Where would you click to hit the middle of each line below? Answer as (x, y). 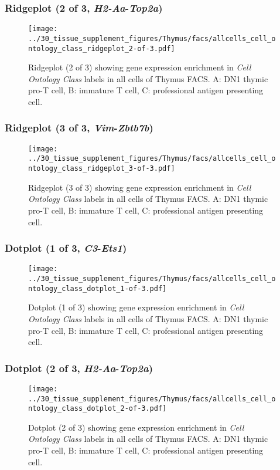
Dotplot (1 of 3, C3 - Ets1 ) (66, 248)
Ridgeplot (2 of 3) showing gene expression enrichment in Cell (140, 67)
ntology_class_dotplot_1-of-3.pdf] (98, 288)
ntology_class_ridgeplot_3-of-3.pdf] (102, 169)
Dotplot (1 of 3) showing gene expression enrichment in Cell (136, 307)
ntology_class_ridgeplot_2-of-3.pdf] (102, 48)
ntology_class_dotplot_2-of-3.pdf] (98, 409)
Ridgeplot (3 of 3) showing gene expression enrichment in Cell (140, 187)
